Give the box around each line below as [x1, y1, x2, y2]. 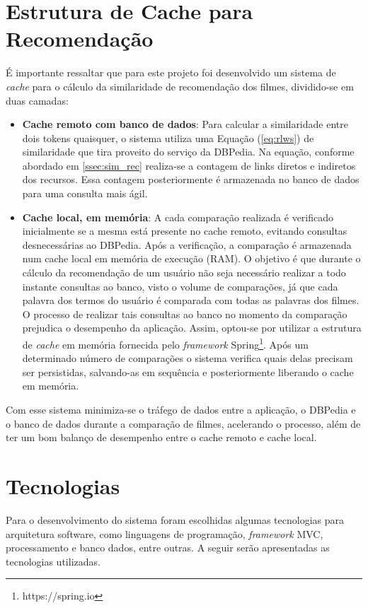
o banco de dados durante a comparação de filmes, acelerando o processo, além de [6, 416, 361, 431]
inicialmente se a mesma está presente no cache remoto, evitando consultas [22, 223, 347, 238]
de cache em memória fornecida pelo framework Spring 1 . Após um [22, 335, 309, 351]
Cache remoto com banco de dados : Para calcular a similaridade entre [22, 117, 348, 131]
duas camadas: [6, 93, 69, 107]
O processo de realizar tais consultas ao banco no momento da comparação [22, 306, 347, 321]
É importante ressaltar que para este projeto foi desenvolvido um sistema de [6, 65, 336, 80]
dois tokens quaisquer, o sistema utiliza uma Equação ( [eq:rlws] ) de [22, 130, 314, 145]
